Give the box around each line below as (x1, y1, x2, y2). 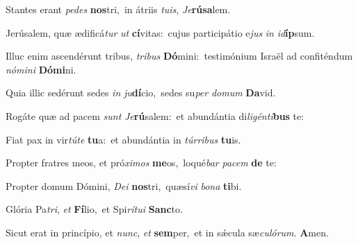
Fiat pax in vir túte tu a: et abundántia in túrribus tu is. (6, 132, 241, 146)
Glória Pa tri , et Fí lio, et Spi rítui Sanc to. (6, 202, 183, 216)
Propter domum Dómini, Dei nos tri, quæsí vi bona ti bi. (6, 178, 242, 193)
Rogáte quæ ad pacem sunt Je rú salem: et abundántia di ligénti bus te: (6, 108, 304, 123)
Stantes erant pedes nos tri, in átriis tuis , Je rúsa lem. (6, 2, 231, 16)
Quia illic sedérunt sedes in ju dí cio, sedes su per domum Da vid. (6, 85, 276, 100)
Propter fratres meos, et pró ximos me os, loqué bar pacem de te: (6, 155, 277, 170)
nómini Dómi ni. (6, 62, 76, 76)
